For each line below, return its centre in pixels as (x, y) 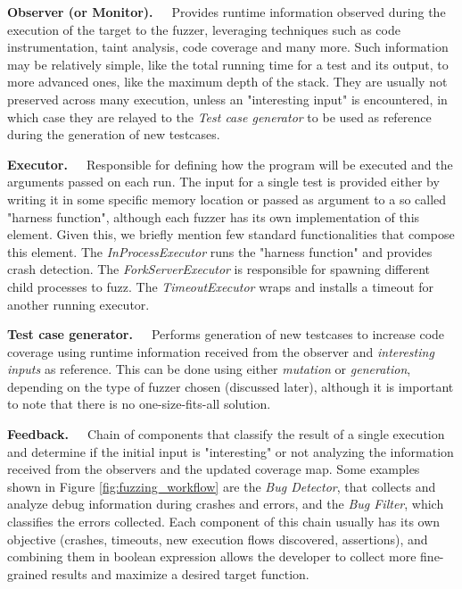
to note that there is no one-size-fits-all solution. (139, 404)
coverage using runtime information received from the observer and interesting (221, 351)
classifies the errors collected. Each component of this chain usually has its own (224, 522)
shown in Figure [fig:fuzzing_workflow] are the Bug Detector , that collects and (222, 486)
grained (28, 573)
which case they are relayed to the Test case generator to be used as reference (219, 116)
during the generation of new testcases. (114, 134)
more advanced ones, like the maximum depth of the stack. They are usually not (227, 82)
